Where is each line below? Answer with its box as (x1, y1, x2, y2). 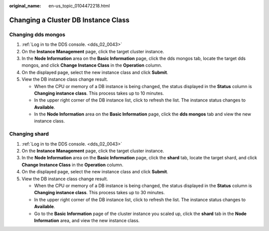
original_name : (9, 3, 41, 8)
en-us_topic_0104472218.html (48, 3, 110, 8)
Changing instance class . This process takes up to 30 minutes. (34, 190, 165, 196)
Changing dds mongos (9, 31, 66, 38)
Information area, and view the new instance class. (34, 217, 140, 224)
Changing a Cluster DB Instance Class (9, 15, 130, 24)
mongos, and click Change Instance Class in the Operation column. (21, 62, 162, 68)
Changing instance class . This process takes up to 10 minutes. (34, 90, 164, 96)
